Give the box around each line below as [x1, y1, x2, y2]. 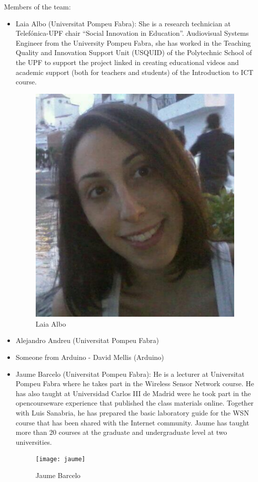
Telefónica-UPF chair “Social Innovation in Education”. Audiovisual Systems [15, 28, 249, 38]
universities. [15, 436, 52, 447]
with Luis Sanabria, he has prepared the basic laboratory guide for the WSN [15, 407, 249, 417]
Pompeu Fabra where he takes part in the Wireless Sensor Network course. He [15, 378, 254, 389]
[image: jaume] [35, 456, 86, 463]
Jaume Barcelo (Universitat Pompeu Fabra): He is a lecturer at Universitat [15, 368, 245, 379]
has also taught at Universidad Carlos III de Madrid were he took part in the [15, 388, 251, 398]
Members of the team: [4, 1, 71, 11]
